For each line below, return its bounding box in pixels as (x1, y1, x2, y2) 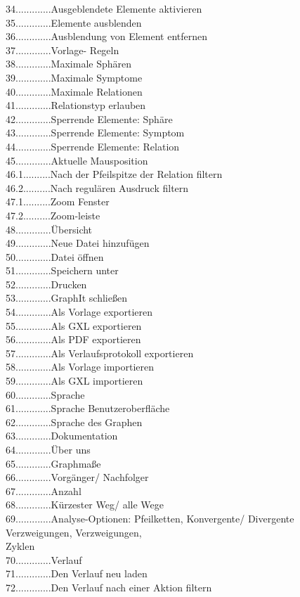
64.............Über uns (6, 442, 91, 456)
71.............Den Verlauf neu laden (6, 566, 148, 581)
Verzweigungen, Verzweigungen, (6, 525, 142, 539)
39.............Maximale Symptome (6, 70, 143, 84)
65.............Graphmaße (6, 456, 101, 470)
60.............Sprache (6, 387, 85, 402)
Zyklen (6, 539, 35, 553)
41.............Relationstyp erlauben (6, 98, 146, 113)
